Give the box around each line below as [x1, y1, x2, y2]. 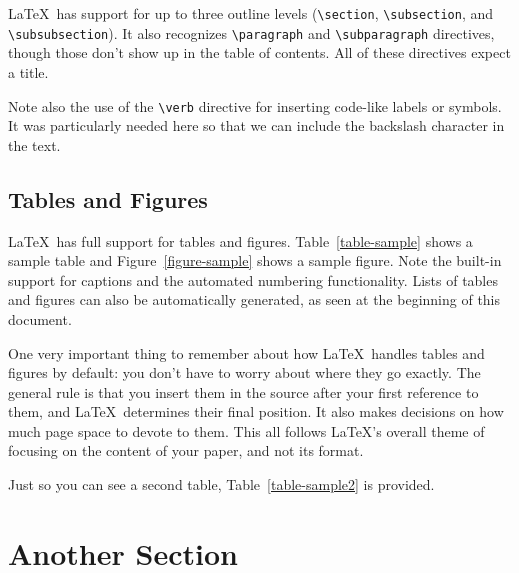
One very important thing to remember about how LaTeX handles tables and [8, 342, 485, 363]
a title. [8, 61, 49, 82]
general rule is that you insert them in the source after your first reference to [8, 381, 479, 402]
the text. [8, 134, 61, 155]
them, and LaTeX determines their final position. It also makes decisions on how [8, 401, 504, 422]
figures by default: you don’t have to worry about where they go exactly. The [8, 362, 481, 383]
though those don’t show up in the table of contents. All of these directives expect [8, 42, 511, 63]
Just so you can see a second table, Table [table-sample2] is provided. [8, 474, 435, 495]
